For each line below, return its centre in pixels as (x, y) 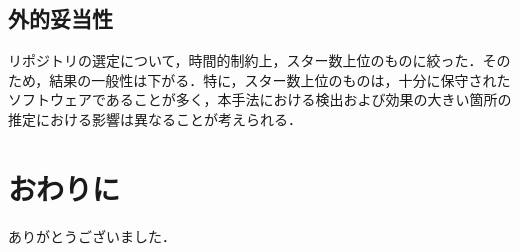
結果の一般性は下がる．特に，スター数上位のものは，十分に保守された (280, 79)
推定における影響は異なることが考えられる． (155, 118)
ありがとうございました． (92, 235)
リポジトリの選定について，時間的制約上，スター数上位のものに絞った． (245, 60)
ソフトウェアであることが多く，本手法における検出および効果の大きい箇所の (260, 99)
